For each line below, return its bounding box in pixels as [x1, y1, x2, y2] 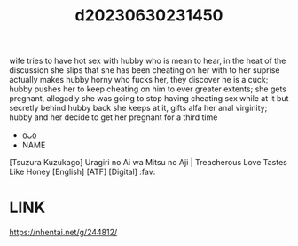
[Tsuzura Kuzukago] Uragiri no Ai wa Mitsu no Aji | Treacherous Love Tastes [9, 157, 288, 168]
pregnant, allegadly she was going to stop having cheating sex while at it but [9, 93, 289, 104]
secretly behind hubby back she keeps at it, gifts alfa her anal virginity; [9, 103, 268, 114]
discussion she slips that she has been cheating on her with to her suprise [9, 65, 280, 75]
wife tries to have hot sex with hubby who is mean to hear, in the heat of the [9, 55, 286, 67]
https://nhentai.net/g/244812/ [9, 227, 118, 238]
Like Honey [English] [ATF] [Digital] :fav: [9, 166, 156, 178]
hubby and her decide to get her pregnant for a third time [9, 112, 218, 123]
